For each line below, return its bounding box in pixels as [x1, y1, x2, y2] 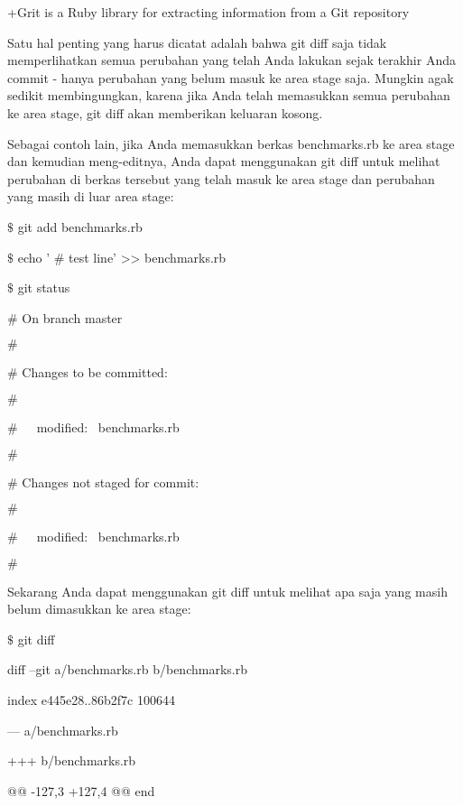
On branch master [22, 308, 123, 327]
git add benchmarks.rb [17, 217, 143, 236]
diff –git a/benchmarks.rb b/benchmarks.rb [7, 660, 247, 679]
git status [17, 278, 70, 297]
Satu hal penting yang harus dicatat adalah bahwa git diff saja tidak [7, 32, 387, 51]
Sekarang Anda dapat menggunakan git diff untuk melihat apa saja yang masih [7, 581, 448, 600]
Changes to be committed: [22, 363, 168, 382]
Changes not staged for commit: [22, 472, 199, 491]
